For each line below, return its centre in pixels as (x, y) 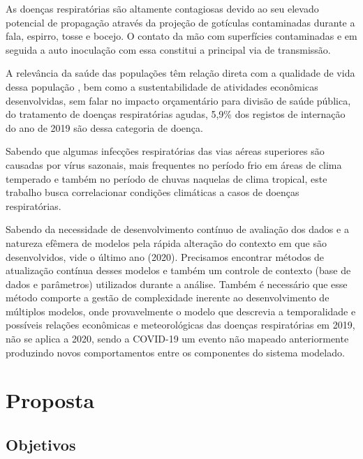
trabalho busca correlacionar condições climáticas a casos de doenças (153, 192)
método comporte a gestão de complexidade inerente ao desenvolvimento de (168, 298)
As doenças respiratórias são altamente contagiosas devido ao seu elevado (162, 8)
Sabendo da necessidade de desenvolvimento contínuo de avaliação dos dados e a (177, 229)
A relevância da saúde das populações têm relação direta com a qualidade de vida (180, 73)
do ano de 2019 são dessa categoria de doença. (104, 127)
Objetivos (41, 445)
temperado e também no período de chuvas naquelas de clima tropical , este (166, 178)
